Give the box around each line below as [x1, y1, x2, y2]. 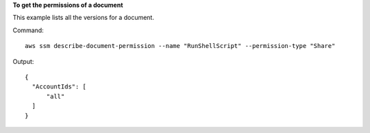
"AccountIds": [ [32, 83, 87, 90]
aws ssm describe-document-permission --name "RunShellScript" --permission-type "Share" [25, 42, 336, 50]
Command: [12, 26, 44, 34]
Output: [12, 57, 34, 65]
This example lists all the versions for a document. [12, 14, 154, 22]
